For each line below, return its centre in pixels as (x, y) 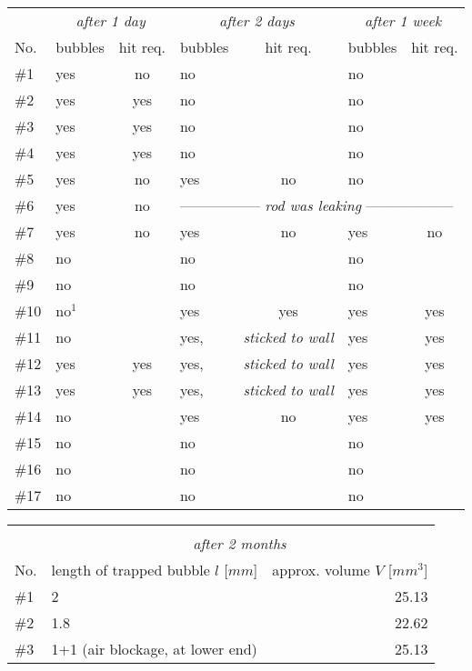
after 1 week (403, 20)
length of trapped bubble (131, 570)
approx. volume (321, 570)
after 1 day (110, 20)
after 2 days (256, 20)
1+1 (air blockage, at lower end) (154, 649)
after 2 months (240, 543)
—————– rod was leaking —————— (316, 205)
